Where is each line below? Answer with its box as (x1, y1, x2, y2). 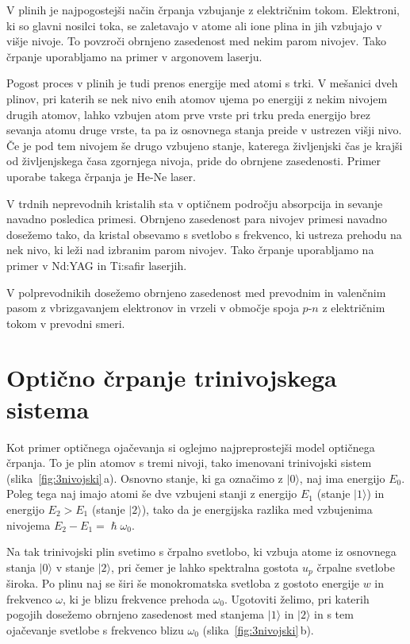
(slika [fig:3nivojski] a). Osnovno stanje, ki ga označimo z (6, 469, 283, 486)
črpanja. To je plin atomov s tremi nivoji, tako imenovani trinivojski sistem (6, 454, 372, 471)
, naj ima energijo (299, 469, 385, 486)
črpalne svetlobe (316, 558, 395, 575)
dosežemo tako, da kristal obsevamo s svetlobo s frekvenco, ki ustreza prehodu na (6, 226, 402, 242)
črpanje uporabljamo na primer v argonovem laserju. (6, 48, 262, 64)
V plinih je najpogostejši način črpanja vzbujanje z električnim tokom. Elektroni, (6, 2, 400, 17)
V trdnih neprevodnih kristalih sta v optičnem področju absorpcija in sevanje (6, 195, 383, 211)
